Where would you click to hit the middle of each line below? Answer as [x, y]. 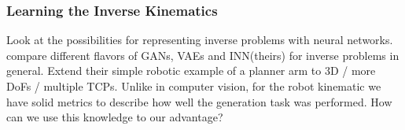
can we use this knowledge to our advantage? [115, 117]
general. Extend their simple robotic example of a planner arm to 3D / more [191, 71]
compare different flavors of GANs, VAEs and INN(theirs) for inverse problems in [203, 55]
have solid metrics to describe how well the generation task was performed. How [199, 101]
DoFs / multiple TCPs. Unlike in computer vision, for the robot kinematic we [194, 86]
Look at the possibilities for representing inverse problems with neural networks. [200, 40]
